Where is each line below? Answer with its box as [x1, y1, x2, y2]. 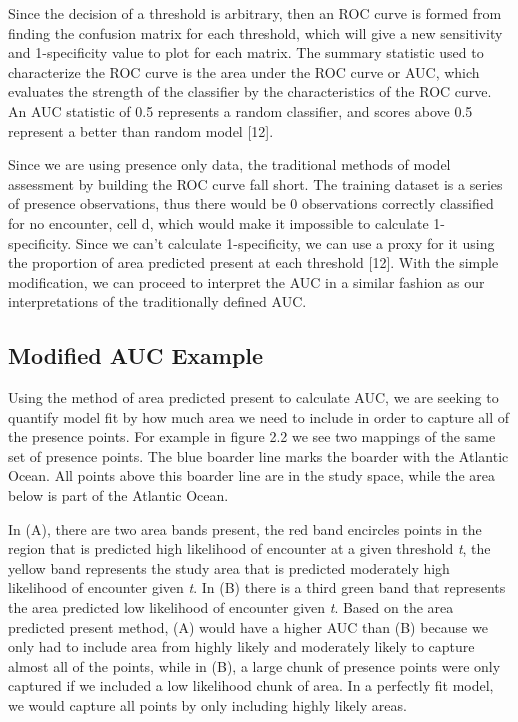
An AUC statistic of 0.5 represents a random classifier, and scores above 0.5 [8, 100, 473, 121]
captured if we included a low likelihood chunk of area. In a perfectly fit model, [8, 675, 494, 696]
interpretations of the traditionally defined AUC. [8, 291, 307, 312]
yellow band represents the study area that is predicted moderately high [8, 557, 450, 578]
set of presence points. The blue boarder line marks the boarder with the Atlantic [8, 445, 509, 466]
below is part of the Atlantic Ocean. [8, 485, 229, 506]
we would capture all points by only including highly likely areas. [8, 695, 407, 716]
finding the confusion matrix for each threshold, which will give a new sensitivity [8, 22, 503, 43]
